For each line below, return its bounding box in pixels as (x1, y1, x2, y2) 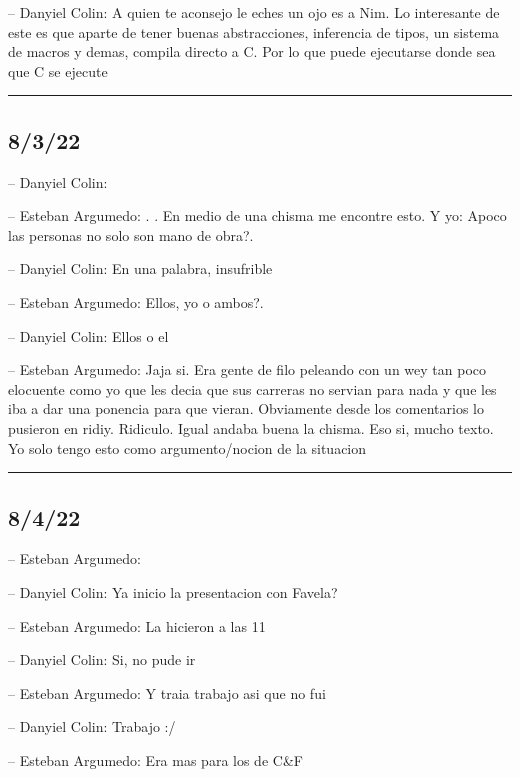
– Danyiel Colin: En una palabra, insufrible (8, 258, 273, 279)
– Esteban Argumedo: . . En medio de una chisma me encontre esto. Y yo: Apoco (8, 205, 507, 226)
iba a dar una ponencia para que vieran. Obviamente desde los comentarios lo (8, 398, 484, 419)
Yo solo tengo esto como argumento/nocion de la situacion (8, 437, 367, 458)
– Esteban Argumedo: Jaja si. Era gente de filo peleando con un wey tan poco (8, 359, 486, 380)
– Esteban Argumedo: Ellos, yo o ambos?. (8, 291, 264, 312)
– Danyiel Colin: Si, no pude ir (8, 649, 196, 670)
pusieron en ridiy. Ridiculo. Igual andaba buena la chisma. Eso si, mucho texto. (8, 417, 494, 438)
